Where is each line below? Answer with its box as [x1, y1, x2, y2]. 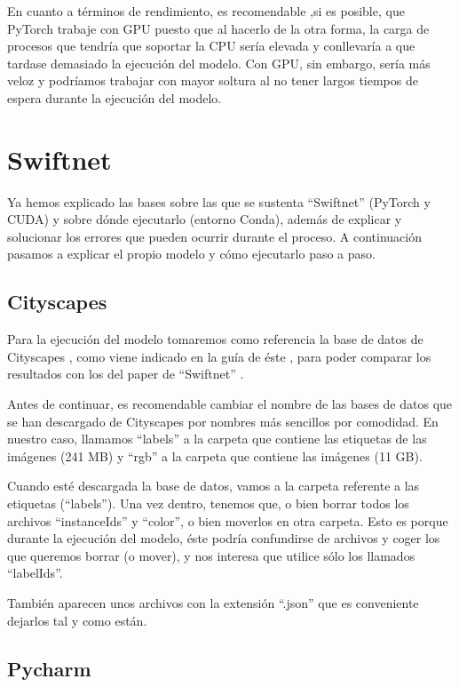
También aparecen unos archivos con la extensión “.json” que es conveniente [7, 593, 419, 611]
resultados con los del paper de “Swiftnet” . [7, 364, 244, 383]
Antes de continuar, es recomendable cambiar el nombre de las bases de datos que [7, 395, 453, 413]
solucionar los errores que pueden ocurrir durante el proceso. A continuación [7, 227, 422, 245]
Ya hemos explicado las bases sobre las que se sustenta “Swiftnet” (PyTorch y [7, 192, 431, 211]
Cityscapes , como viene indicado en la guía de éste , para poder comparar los [7, 347, 431, 365]
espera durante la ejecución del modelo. [7, 88, 222, 107]
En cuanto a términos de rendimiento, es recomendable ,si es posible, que [7, 2, 405, 20]
